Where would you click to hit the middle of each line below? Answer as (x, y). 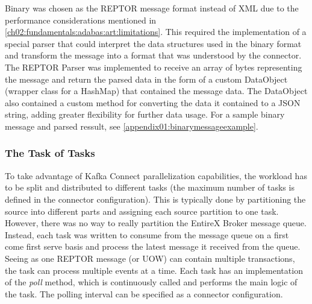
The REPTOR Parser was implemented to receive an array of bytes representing (154, 67)
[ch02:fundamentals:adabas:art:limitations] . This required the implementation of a (156, 32)
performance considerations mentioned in (81, 20)
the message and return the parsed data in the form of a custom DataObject (146, 79)
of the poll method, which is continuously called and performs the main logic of (151, 282)
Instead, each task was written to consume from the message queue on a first (147, 234)
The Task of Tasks (50, 153)
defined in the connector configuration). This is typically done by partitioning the (155, 199)
